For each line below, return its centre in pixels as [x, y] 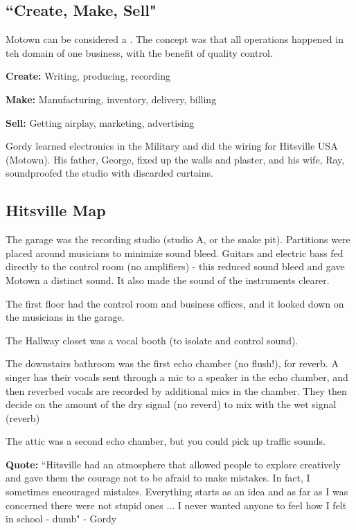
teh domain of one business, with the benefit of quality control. [139, 52]
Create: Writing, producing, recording [88, 76]
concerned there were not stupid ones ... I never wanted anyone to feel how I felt [176, 505]
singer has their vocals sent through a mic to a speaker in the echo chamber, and [177, 377]
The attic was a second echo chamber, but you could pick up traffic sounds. [166, 441]
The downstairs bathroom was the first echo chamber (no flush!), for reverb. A [172, 363]
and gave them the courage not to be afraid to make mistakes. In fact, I [158, 478]
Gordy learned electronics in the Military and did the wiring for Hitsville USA [172, 146]
